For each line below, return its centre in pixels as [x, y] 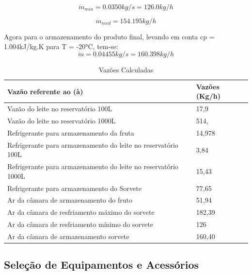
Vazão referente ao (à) [45, 91]
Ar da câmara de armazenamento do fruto [70, 200]
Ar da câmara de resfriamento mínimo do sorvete [80, 224]
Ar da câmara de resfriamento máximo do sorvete [81, 212]
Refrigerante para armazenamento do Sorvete [74, 188]
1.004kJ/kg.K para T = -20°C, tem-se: [61, 46]
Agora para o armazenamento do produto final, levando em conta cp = [109, 36]
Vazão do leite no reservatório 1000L [62, 121]
